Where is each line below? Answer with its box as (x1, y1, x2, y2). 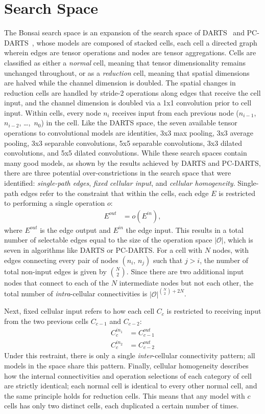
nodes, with (212, 245, 249, 255)
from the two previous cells (4, 315, 89, 326)
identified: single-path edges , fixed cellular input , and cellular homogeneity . (4, 178, 235, 188)
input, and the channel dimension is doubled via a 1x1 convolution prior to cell (4, 97, 252, 108)
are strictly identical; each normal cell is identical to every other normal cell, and (4, 380, 257, 391)
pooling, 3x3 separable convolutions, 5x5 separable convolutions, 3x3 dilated (4, 137, 242, 148)
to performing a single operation (4, 198, 105, 208)
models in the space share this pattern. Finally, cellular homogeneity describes (4, 360, 249, 371)
